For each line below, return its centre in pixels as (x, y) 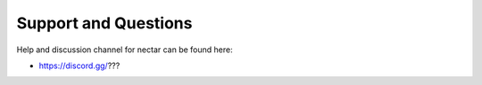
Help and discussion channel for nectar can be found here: (125, 50)
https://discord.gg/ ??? (79, 66)
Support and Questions (104, 23)
